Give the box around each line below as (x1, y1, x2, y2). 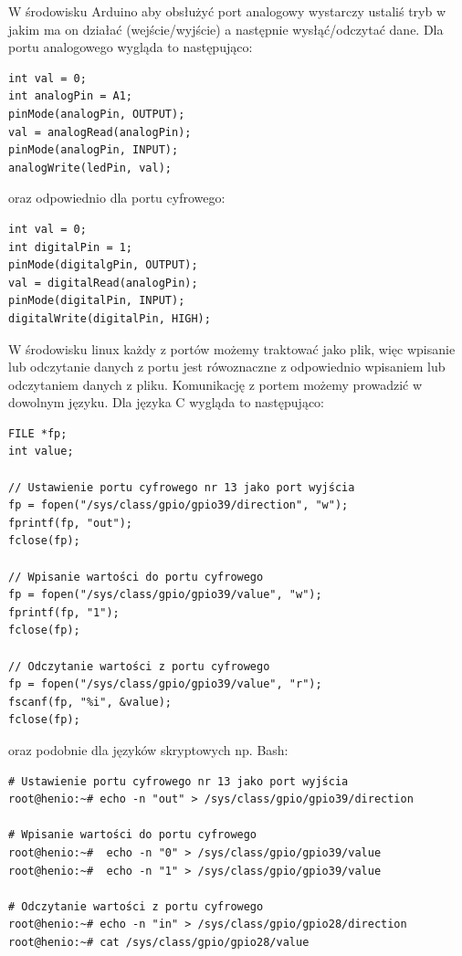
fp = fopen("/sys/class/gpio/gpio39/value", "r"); (8, 678, 322, 691)
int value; (8, 445, 74, 458)
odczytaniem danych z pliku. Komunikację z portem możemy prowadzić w (8, 374, 423, 394)
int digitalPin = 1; (8, 240, 133, 254)
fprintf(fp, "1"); (8, 605, 120, 619)
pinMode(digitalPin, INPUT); (8, 294, 185, 308)
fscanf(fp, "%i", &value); (8, 695, 172, 709)
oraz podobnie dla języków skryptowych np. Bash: (8, 740, 289, 759)
